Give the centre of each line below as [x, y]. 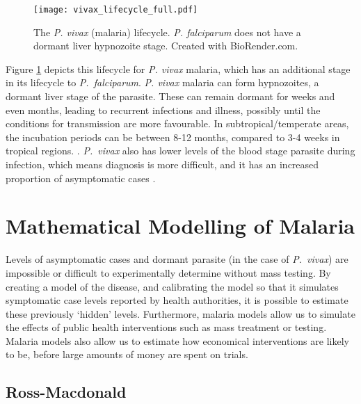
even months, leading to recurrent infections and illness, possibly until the [163, 110]
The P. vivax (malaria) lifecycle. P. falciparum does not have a [167, 32]
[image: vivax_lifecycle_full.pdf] [116, 10]
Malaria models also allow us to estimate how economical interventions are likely [177, 340]
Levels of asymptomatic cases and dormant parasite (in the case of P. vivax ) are [177, 259]
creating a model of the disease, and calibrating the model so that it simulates [172, 286]
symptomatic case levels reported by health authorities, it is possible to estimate [177, 300]
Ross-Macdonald [66, 392]
